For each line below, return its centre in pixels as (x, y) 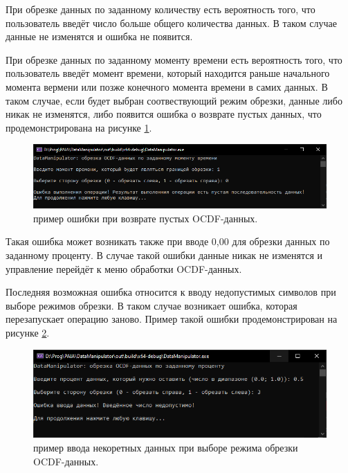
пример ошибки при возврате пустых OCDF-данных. (146, 218)
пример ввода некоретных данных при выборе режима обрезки (166, 447)
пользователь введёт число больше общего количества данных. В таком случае (172, 23)
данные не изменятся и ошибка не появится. (99, 36)
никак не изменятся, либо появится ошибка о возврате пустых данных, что (164, 114)
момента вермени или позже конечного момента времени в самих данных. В (167, 86)
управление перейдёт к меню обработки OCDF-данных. (124, 268)
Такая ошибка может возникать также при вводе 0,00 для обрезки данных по (168, 241)
